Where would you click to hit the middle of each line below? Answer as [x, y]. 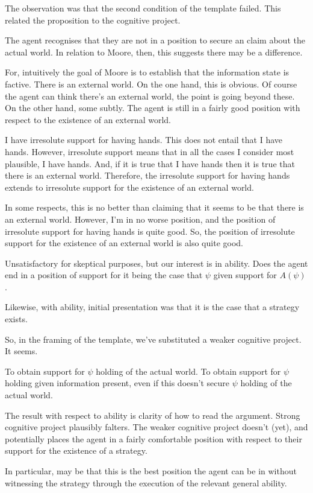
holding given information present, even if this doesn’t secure [117, 383]
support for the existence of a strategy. [76, 450]
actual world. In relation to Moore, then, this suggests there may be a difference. [154, 52]
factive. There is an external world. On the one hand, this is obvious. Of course [151, 84]
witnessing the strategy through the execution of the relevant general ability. [146, 482]
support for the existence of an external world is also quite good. [124, 243]
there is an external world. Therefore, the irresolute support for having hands [147, 175]
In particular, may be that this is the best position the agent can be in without [151, 471]
